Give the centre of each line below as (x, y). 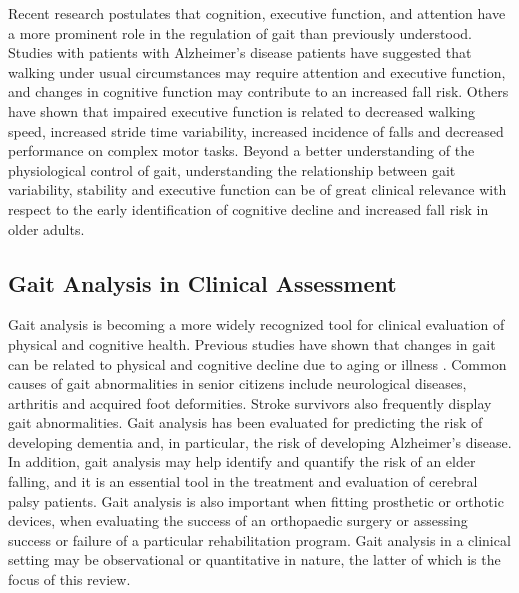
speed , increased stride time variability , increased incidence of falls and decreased (256, 130)
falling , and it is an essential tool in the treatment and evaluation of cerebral (243, 481)
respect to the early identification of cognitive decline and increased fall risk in (248, 208)
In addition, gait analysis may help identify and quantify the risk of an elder (242, 461)
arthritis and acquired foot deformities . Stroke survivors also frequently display (250, 402)
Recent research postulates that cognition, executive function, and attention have (257, 13)
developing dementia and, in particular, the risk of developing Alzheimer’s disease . (260, 441)
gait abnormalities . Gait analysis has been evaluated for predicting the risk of (245, 422)
